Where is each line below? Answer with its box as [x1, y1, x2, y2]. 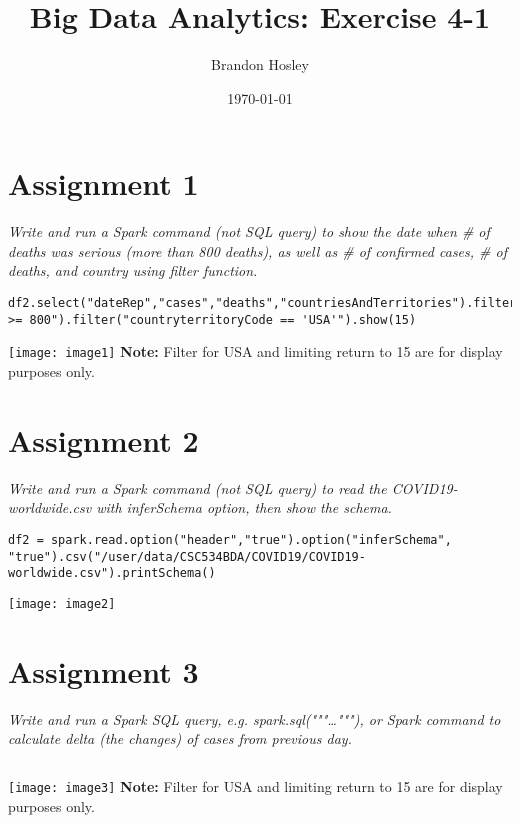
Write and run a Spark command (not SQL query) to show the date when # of [8, 221, 490, 242]
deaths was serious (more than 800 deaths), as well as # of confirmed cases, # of [8, 240, 508, 261]
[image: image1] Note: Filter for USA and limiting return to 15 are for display [8, 341, 503, 362]
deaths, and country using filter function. [8, 260, 258, 281]
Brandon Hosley [211, 54, 309, 75]
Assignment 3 [8, 650, 199, 691]
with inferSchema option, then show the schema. [96, 497, 392, 518]
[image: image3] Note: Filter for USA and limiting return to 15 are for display [8, 775, 503, 796]
